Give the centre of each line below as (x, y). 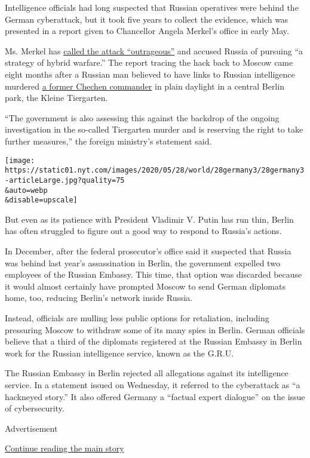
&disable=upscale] (41, 200)
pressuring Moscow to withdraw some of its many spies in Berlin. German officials (155, 329)
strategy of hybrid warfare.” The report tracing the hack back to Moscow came (149, 62)
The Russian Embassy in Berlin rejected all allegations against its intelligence (147, 373)
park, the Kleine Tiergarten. (56, 98)
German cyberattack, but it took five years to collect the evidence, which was (147, 19)
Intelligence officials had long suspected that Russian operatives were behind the (152, 7)
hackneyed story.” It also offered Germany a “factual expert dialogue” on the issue (155, 396)
